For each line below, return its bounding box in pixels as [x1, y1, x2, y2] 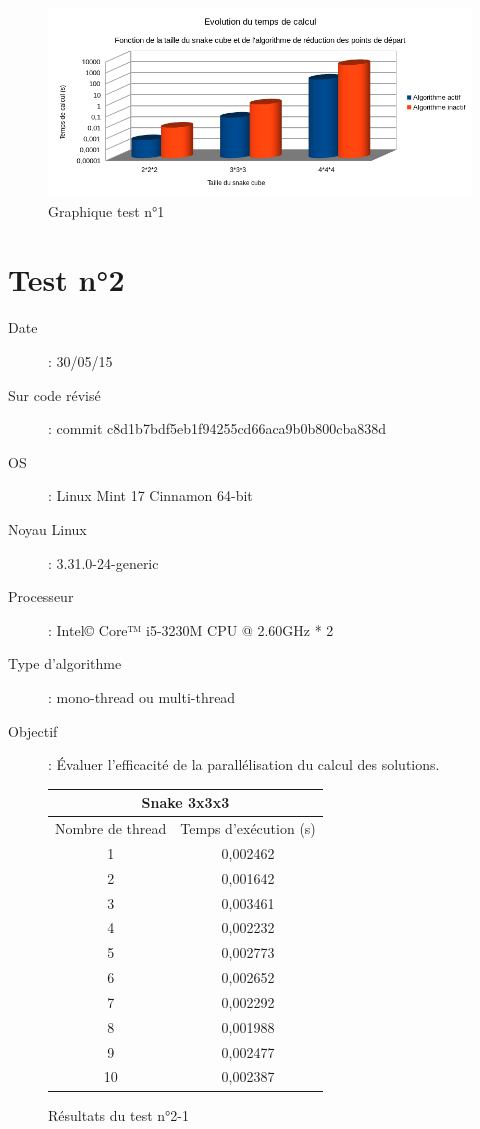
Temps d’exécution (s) [180, 818, 316, 839]
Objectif [8, 720, 58, 741]
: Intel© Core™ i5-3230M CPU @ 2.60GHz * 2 [48, 619, 334, 640]
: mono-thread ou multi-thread [48, 686, 236, 707]
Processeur [8, 586, 74, 607]
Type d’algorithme [8, 653, 122, 674]
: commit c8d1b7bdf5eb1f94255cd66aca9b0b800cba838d [48, 418, 386, 439]
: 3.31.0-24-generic [48, 552, 159, 573]
